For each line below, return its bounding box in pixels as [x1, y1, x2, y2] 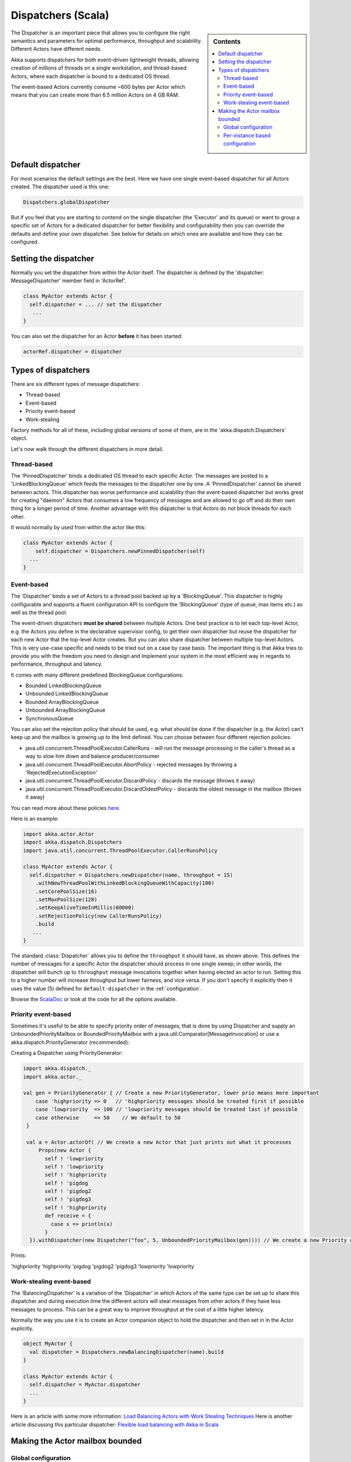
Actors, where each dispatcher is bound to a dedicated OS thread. [11, 73, 171, 80]
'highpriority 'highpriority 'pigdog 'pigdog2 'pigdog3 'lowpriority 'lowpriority [11, 1263, 194, 1270]
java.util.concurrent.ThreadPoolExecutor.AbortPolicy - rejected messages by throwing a [25, 761, 237, 768]
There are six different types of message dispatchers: [11, 381, 140, 388]
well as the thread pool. [11, 609, 67, 616]
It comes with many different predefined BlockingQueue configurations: [11, 671, 184, 678]
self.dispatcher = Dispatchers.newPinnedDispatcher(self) [35, 547, 205, 554]
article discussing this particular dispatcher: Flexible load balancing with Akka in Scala [11, 1421, 219, 1428]
